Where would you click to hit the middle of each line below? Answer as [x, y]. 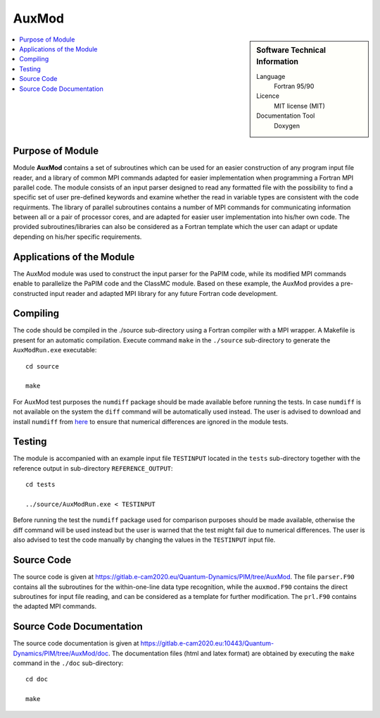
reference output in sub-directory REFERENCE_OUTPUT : [93, 468]
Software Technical [291, 50]
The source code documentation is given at [76, 643]
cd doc [37, 679]
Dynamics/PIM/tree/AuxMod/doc [61, 653]
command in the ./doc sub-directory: [68, 663]
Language [271, 76]
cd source [42, 366]
